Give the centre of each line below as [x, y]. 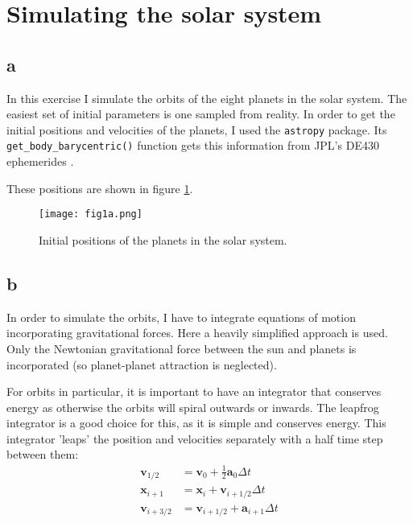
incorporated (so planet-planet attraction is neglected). [142, 364]
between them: [43, 454]
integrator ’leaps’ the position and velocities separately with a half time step [195, 438]
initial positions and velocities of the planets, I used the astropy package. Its [197, 129]
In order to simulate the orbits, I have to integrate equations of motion [181, 317]
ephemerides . [40, 161]
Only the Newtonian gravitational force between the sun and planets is [182, 348]
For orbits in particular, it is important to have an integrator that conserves [194, 391]
